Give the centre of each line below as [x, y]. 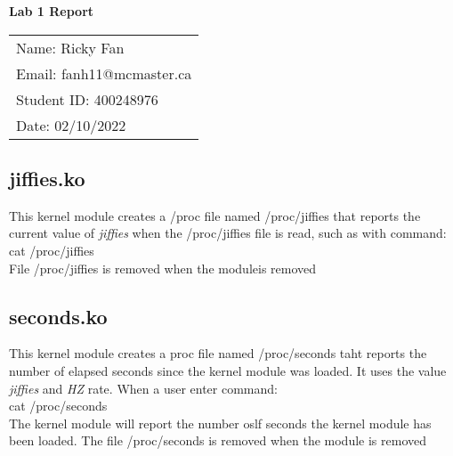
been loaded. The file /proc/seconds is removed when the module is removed [218, 440]
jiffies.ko [47, 178]
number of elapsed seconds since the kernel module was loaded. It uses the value [228, 370]
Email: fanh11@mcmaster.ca [104, 73]
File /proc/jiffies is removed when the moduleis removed [163, 268]
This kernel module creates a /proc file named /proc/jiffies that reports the [215, 215]
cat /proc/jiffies [52, 250]
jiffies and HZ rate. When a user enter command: [143, 388]
